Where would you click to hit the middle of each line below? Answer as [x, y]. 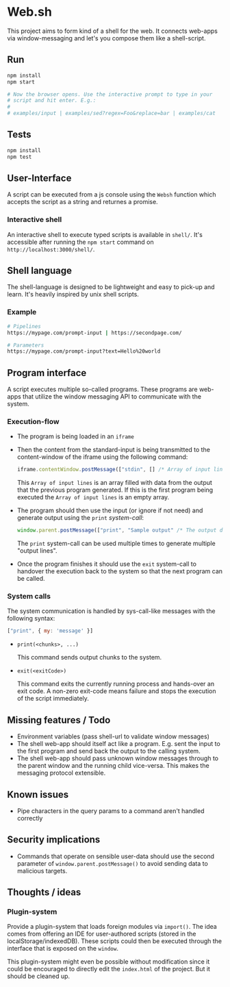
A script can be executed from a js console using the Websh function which [112, 195]
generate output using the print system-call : [80, 518]
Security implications [54, 840]
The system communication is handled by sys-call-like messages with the [111, 611]
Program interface [47, 373]
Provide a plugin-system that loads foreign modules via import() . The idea [112, 927]
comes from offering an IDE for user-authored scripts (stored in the [102, 934]
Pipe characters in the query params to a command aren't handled [111, 811]
